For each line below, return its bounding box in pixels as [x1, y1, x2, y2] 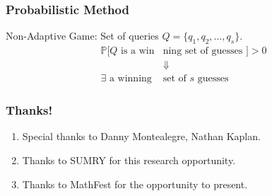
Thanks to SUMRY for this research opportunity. [22, 152, 236, 167]
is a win [121, 46, 155, 57]
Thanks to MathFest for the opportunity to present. [22, 176, 248, 191]
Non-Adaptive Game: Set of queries [6, 28, 159, 43]
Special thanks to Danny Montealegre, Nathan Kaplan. [22, 129, 261, 144]
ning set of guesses [162, 46, 243, 57]
